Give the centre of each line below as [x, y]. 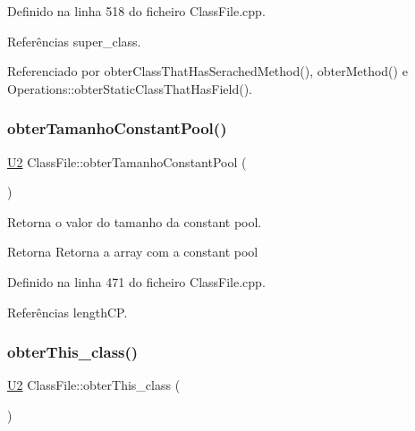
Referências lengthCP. [68, 312]
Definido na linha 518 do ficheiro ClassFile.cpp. [136, 11]
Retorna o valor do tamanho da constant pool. [135, 221]
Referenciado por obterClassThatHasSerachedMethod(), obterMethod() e [207, 71]
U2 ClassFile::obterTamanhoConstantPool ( [127, 161]
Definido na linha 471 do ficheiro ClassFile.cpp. [136, 281]
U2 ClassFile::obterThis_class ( [94, 385]
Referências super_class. [74, 41]
